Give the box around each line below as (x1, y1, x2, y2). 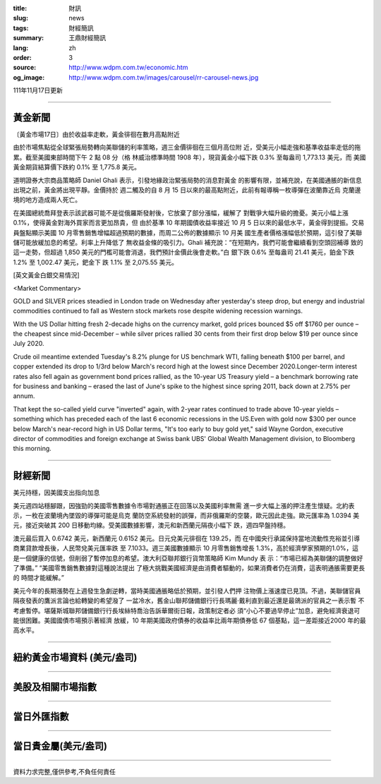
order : (13, 53, 32, 61)
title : (13, 4, 28, 12)
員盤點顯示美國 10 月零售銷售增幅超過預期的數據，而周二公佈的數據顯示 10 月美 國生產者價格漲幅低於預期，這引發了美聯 (13, 228, 363, 236)
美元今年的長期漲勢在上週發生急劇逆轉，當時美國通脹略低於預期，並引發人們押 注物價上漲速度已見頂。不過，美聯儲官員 (13, 586, 361, 595)
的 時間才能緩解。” (13, 574, 65, 582)
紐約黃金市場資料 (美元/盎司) (13, 651, 138, 663)
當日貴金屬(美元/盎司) (13, 740, 107, 752)
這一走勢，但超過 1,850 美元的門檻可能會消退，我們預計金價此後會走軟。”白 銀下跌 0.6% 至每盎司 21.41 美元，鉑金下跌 (13, 248, 355, 257)
